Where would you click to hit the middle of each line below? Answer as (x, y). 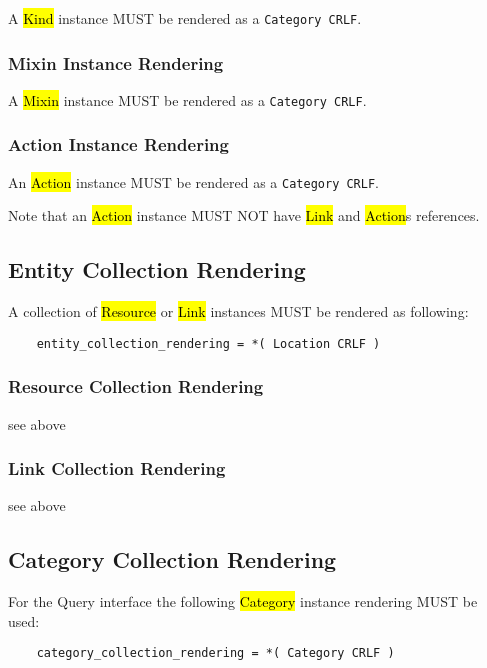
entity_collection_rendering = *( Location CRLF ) (208, 343)
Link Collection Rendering (117, 468)
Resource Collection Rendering (136, 386)
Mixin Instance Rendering (116, 62)
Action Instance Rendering (118, 144)
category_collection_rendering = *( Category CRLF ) (215, 653)
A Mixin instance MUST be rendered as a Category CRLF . (187, 99)
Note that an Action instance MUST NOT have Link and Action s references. (244, 215)
